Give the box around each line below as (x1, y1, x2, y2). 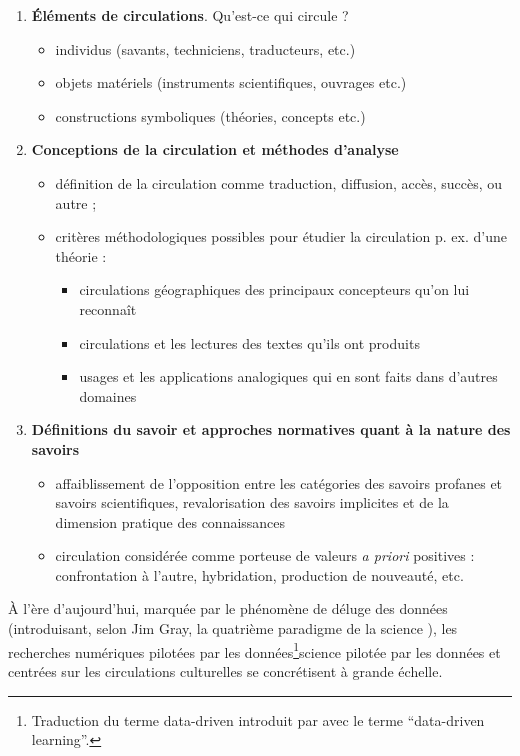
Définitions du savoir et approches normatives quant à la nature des (31, 419, 511, 440)
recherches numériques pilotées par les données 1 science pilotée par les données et (8, 638, 501, 662)
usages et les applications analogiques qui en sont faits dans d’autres (79, 366, 498, 387)
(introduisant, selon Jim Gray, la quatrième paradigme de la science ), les (8, 618, 458, 639)
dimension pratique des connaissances (55, 511, 286, 532)
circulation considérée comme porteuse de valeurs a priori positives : (55, 545, 475, 566)
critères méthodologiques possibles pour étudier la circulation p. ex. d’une (55, 226, 507, 247)
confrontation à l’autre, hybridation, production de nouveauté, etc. (55, 564, 464, 585)
